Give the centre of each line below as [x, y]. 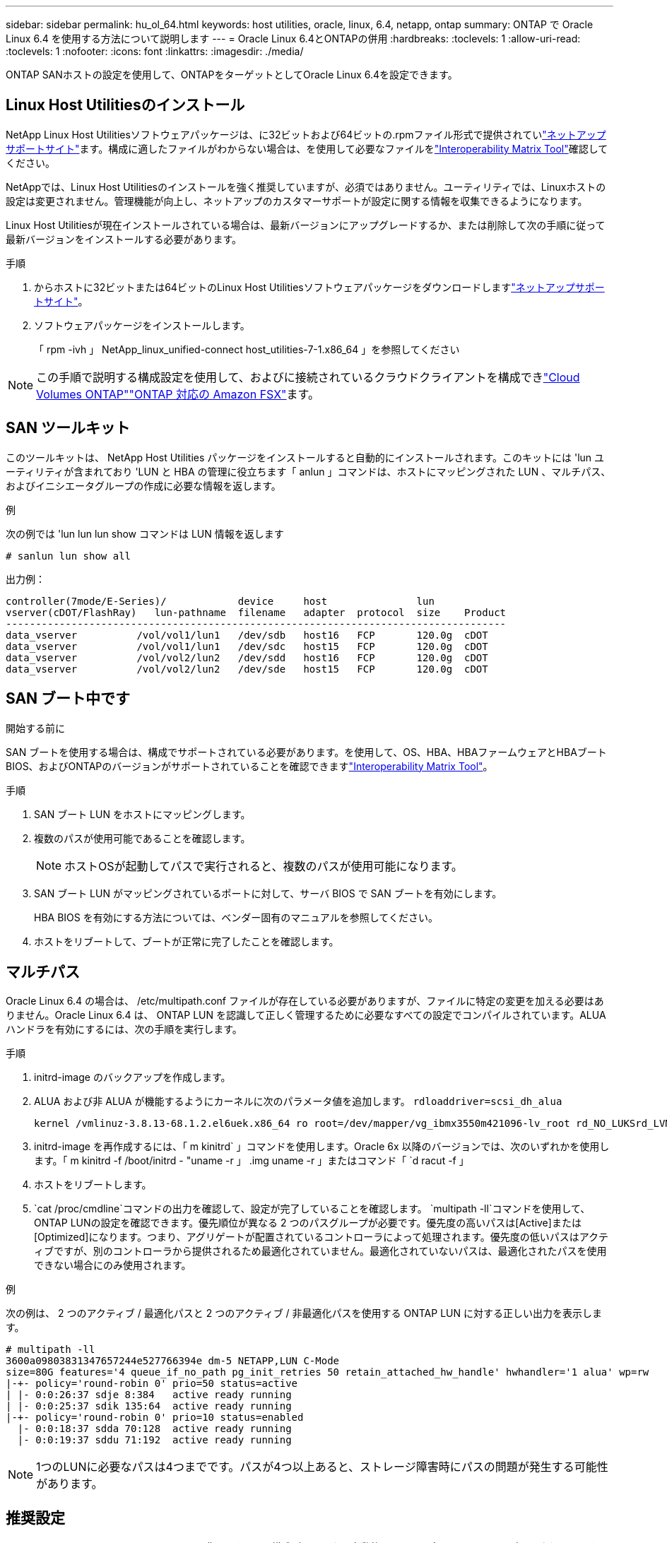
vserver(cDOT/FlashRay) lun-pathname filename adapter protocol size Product [256, 612]
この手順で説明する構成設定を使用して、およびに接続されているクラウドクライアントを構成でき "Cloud [308, 377]
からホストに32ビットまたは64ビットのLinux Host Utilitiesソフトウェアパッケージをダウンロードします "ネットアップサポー [319, 287]
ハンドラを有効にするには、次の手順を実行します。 [124, 1029]
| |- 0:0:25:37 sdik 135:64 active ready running [149, 1406]
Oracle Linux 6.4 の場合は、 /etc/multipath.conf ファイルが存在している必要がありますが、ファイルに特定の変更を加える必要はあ [305, 1001]
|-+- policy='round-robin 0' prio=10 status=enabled [155, 1418]
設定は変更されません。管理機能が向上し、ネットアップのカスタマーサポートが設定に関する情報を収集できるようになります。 [297, 201]
